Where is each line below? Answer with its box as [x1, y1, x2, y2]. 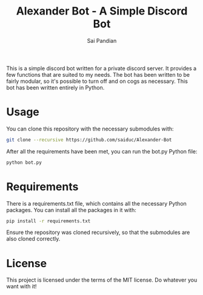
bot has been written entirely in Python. [6, 83, 105, 91]
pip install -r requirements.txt [6, 218, 91, 224]
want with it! [6, 283, 37, 290]
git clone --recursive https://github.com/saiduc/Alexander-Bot [6, 137, 172, 143]
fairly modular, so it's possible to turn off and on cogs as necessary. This [6, 77, 188, 85]
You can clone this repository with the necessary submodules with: [6, 125, 174, 132]
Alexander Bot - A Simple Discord [16, 4, 188, 18]
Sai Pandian [87, 37, 117, 44]
